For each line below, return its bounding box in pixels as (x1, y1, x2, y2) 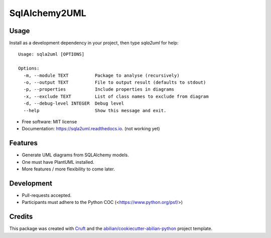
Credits (9, 212, 33, 221)
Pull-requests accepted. (22, 192, 72, 198)
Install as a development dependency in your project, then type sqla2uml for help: (9, 40, 179, 46)
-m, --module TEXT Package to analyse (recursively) (23, 73, 180, 78)
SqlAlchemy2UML (9, 8, 86, 19)
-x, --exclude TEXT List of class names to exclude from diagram (23, 93, 209, 99)
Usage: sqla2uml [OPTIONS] (18, 52, 85, 57)
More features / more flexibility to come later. (22, 166, 115, 172)
